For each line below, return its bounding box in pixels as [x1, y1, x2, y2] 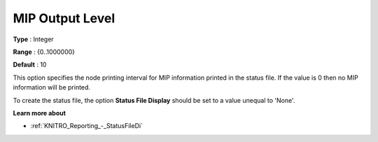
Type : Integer [13, 35, 54, 43]
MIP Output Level [13, 10, 115, 26]
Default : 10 [13, 60, 47, 69]
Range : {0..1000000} [13, 48, 76, 56]
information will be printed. [13, 83, 91, 92]
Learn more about [13, 108, 66, 117]
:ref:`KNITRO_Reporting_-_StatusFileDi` [30, 122, 143, 130]
